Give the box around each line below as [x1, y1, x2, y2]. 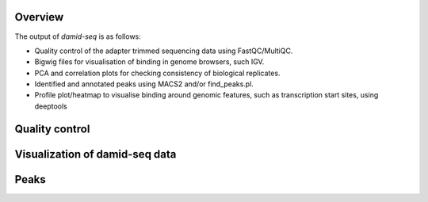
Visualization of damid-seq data [14, 147, 177, 161]
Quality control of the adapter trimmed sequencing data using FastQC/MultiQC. [34, 46, 293, 55]
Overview [14, 10, 64, 24]
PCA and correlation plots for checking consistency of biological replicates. [34, 68, 281, 78]
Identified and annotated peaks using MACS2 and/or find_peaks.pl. [34, 79, 254, 89]
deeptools [34, 101, 67, 111]
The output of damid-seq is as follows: [14, 32, 142, 41]
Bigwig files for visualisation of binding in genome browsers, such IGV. [34, 57, 265, 67]
